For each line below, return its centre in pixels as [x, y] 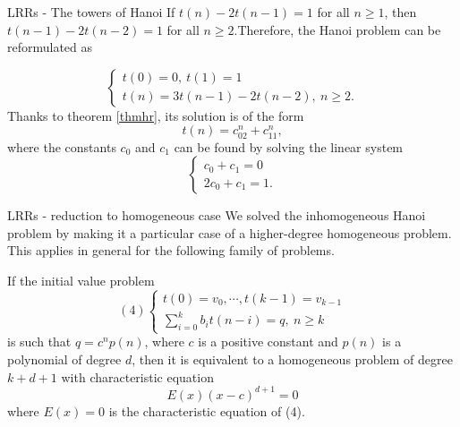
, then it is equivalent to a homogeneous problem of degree [292, 359]
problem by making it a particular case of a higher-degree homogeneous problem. [230, 232]
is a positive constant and [268, 342]
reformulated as [50, 47]
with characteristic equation [137, 376]
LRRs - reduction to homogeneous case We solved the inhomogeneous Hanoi [217, 215]
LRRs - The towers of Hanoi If [91, 12]
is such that [39, 342]
